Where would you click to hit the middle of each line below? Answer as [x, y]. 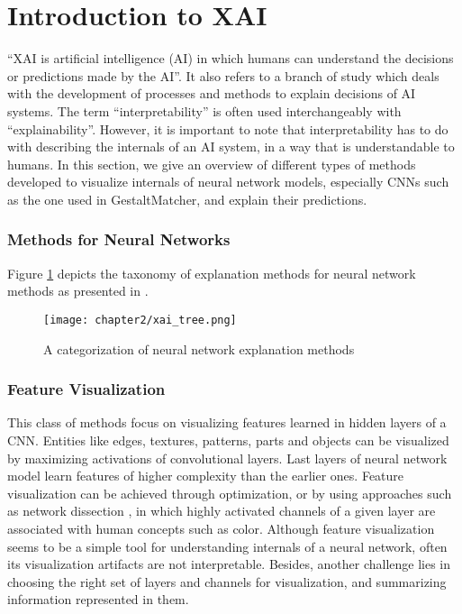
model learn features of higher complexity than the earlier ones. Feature [206, 476]
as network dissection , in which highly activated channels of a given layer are [222, 511]
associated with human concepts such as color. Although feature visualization [221, 528]
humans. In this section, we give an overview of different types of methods [212, 164]
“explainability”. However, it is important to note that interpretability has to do [228, 128]
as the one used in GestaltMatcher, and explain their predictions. [187, 199]
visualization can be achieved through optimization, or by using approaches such [230, 493]
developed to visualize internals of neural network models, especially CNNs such [228, 182]
